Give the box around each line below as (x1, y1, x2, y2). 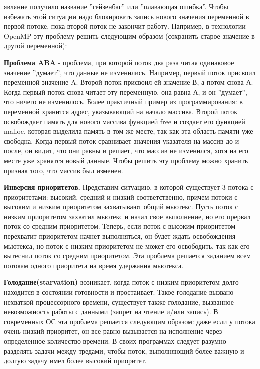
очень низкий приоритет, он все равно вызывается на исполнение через (4, 326, 222, 336)
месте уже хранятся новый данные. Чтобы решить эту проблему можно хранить (4, 155, 248, 165)
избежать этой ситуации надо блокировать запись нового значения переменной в (4, 11, 249, 21)
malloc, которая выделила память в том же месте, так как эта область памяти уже (4, 126, 253, 136)
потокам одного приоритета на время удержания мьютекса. (4, 260, 184, 270)
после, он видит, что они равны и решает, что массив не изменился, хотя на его (4, 145, 248, 156)
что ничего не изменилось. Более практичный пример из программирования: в (4, 96, 243, 107)
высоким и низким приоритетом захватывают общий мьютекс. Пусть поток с (4, 201, 238, 212)
